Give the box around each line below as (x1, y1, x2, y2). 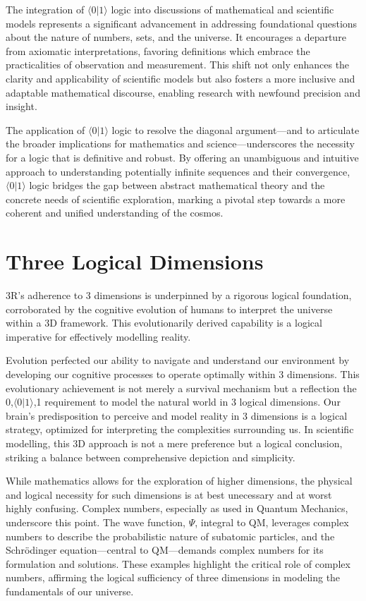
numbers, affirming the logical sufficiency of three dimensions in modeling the (6, 570, 341, 585)
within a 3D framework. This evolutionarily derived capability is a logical (6, 315, 322, 330)
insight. (6, 99, 37, 114)
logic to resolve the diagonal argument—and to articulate (111, 122, 360, 137)
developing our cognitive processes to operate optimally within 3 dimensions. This (6, 367, 360, 381)
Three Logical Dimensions (6, 247, 264, 276)
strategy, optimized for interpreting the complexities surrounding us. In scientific (6, 422, 354, 437)
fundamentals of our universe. (6, 583, 134, 598)
